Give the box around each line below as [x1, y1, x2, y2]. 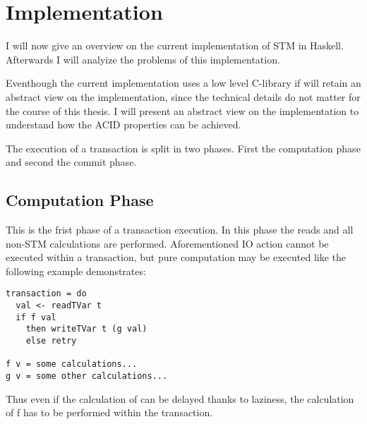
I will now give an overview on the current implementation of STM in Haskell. [6, 38, 344, 53]
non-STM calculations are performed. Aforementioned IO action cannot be [6, 236, 329, 250]
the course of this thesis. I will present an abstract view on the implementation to [6, 103, 359, 118]
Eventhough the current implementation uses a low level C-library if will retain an [6, 75, 361, 90]
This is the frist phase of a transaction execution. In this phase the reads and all [6, 222, 354, 237]
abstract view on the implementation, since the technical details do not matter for [6, 89, 361, 104]
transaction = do [6, 289, 87, 299]
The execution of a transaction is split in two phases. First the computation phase [6, 140, 361, 155]
